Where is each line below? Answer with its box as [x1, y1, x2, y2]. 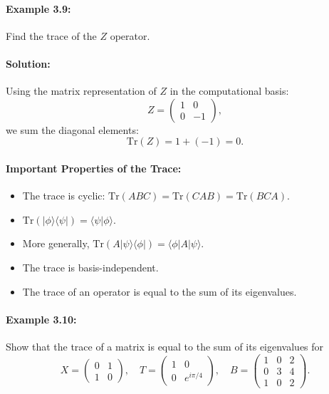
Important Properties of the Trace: [6, 160, 182, 175]
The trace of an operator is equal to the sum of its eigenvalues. [22, 284, 297, 299]
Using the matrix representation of [6, 83, 157, 98]
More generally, [22, 236, 90, 251]
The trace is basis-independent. [22, 259, 159, 274]
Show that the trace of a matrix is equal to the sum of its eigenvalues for [6, 338, 324, 353]
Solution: [6, 56, 51, 71]
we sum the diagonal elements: [6, 122, 139, 137]
